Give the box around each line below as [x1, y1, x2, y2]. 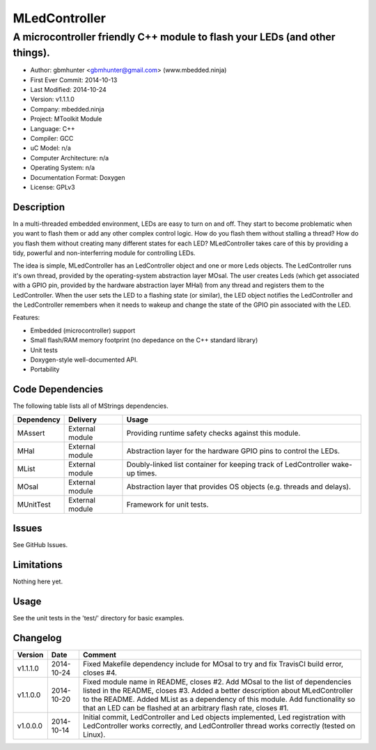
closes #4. [82, 668, 118, 678]
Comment [82, 650, 116, 659]
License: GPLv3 [30, 183, 76, 191]
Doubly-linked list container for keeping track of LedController [126, 459, 330, 469]
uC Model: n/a [30, 144, 71, 153]
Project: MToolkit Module [30, 115, 102, 123]
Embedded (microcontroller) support [30, 326, 136, 335]
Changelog [13, 632, 62, 644]
